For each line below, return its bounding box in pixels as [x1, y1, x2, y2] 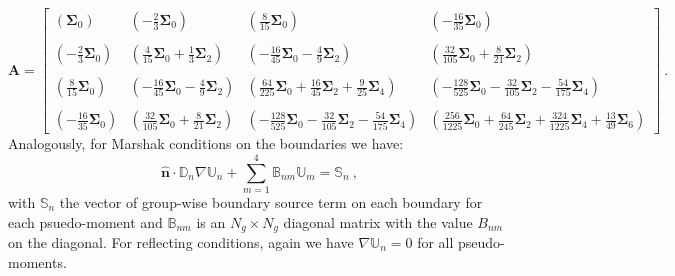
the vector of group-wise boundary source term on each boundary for [59, 191, 483, 212]
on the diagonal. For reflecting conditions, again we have [8, 231, 354, 252]
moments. [8, 251, 67, 272]
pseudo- [458, 231, 505, 252]
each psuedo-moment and [8, 211, 163, 232]
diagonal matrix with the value [283, 211, 473, 232]
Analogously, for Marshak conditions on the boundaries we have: [8, 133, 404, 154]
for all [417, 231, 454, 252]
